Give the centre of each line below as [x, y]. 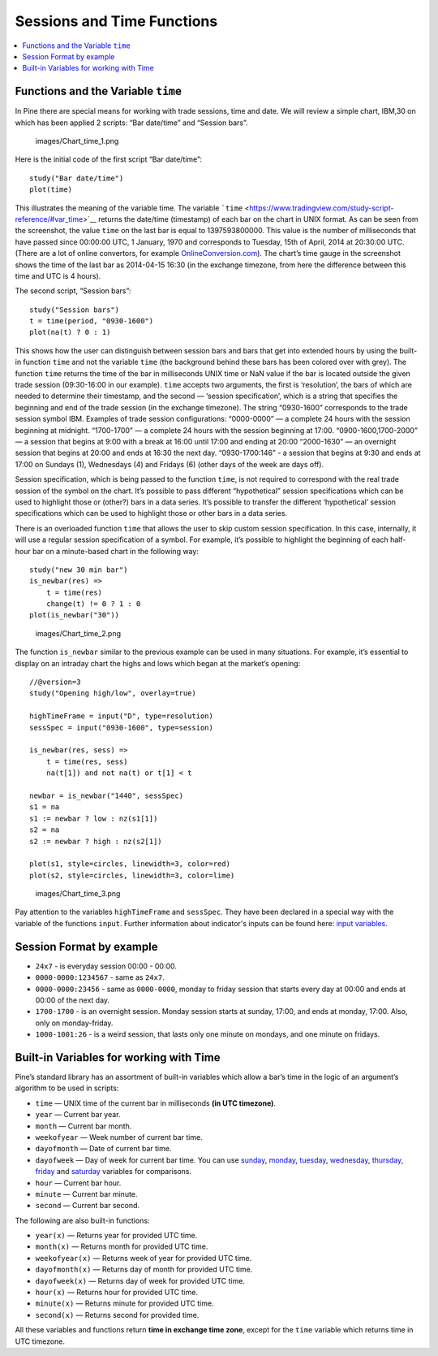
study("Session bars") [75, 310]
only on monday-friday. [74, 1023]
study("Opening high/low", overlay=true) [113, 693]
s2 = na [45, 830]
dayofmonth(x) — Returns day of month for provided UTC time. [144, 1269]
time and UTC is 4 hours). [58, 275]
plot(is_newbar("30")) [75, 615]
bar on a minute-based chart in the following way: [116, 551]
